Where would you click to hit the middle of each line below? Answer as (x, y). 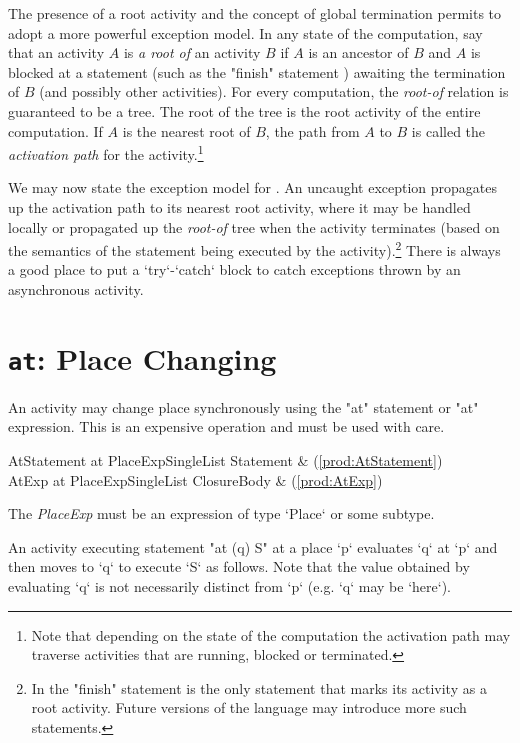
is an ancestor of (358, 52)
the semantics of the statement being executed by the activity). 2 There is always (254, 248)
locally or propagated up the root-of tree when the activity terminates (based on (254, 226)
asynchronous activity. (76, 289)
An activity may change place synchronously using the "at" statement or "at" (243, 406)
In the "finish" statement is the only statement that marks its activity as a (259, 687)
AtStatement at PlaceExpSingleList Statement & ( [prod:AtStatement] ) (225, 460)
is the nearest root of (186, 130)
